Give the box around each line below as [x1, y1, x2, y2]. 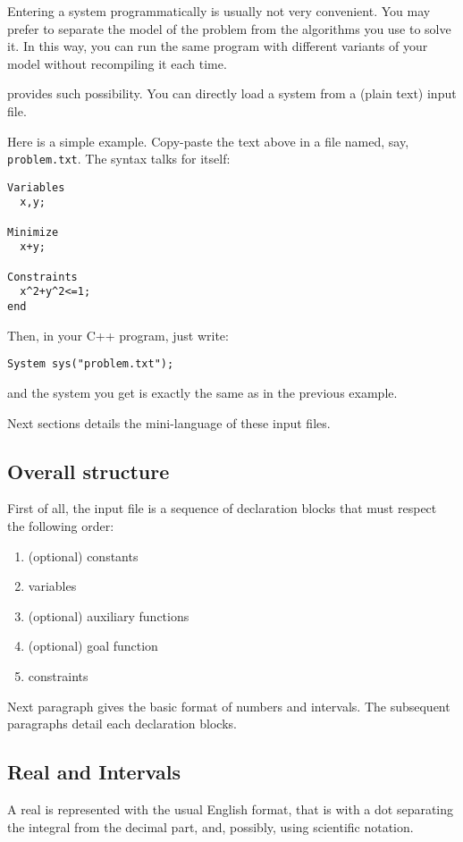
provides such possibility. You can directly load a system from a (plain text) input [7, 84, 457, 103]
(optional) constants [28, 546, 139, 565]
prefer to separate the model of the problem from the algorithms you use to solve [7, 19, 451, 38]
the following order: [7, 516, 114, 535]
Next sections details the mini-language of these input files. [7, 413, 331, 432]
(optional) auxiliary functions [28, 606, 189, 625]
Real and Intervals [7, 758, 181, 786]
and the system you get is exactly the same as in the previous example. [7, 383, 398, 401]
